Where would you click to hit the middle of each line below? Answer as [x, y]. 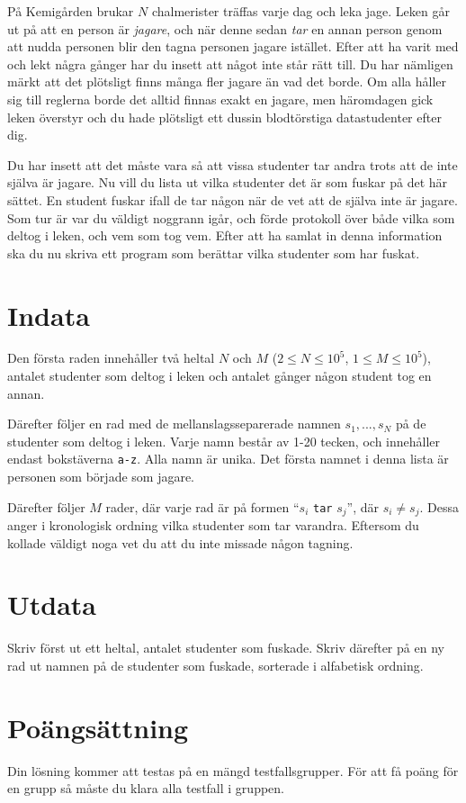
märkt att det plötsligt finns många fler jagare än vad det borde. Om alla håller [227, 81]
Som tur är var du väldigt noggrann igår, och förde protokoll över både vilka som [231, 217]
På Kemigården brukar [71, 11]
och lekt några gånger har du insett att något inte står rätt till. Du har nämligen [230, 63]
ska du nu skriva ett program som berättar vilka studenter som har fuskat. [214, 253]
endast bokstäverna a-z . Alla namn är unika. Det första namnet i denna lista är [228, 459]
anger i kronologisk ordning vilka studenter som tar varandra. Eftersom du [213, 525]
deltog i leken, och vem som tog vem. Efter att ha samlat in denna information [225, 235]
